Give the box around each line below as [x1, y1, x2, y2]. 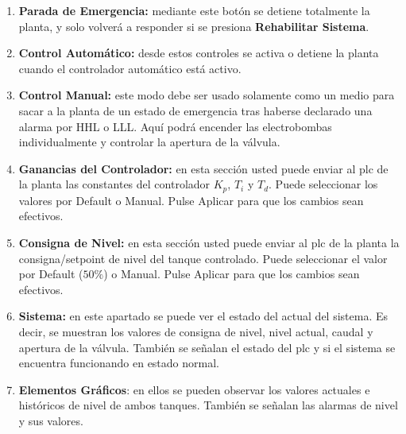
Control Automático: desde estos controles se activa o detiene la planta [18, 45, 379, 61]
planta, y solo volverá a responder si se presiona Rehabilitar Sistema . [18, 17, 369, 34]
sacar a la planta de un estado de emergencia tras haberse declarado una [18, 102, 373, 118]
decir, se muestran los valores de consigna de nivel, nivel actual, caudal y [18, 323, 373, 339]
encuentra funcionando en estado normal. [18, 355, 219, 371]
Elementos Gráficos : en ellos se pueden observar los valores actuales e [18, 381, 370, 397]
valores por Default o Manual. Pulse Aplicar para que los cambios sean [18, 192, 364, 208]
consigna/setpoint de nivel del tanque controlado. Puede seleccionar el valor [18, 250, 388, 266]
